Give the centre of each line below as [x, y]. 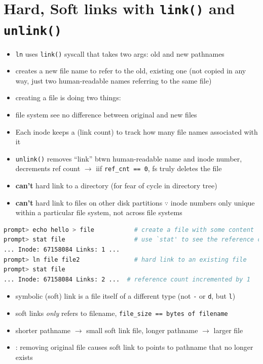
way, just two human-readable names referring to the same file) [114, 80]
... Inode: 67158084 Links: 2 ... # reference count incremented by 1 [127, 279]
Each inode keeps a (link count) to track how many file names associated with [137, 131]
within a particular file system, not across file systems [99, 212]
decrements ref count [48, 168]
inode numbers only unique [213, 202]
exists [24, 357]
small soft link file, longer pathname [142, 330]
